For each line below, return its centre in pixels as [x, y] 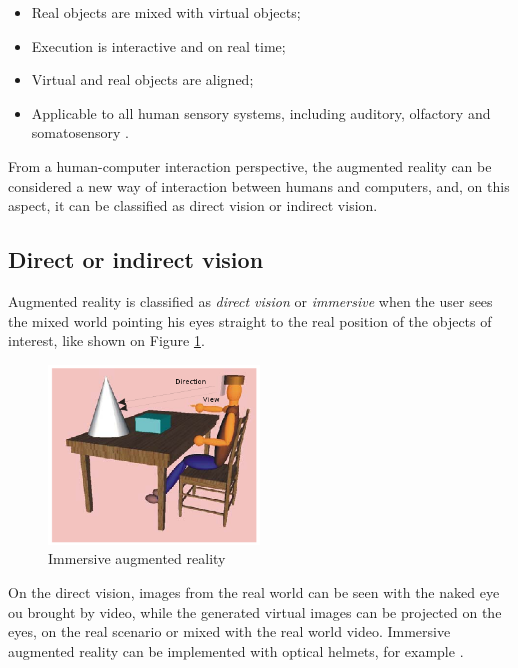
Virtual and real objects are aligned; [142, 79]
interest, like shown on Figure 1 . [106, 340]
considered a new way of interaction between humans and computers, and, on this [259, 185]
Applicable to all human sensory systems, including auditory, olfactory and [261, 112]
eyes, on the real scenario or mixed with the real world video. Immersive [229, 631]
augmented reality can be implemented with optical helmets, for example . [236, 650]
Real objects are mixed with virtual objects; [166, 12]
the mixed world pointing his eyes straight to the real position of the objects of [250, 320]
